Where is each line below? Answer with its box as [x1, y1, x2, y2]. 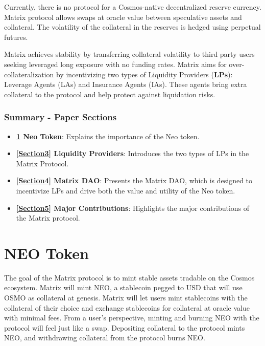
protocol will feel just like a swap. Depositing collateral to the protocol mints [4, 322, 245, 333]
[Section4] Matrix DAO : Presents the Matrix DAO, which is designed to [16, 175, 253, 186]
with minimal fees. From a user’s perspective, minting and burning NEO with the [4, 312, 259, 323]
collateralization [4, 69, 54, 79]
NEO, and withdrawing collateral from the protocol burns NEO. [4, 332, 205, 343]
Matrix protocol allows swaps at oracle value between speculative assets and [4, 11, 242, 22]
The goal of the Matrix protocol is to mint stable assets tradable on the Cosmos [4, 272, 255, 283]
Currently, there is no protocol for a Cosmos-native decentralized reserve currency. [4, 2, 261, 12]
